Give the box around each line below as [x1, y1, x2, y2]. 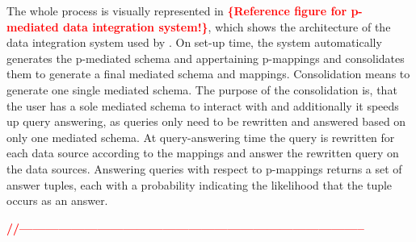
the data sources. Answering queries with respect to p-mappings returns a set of [6, 160, 402, 177]
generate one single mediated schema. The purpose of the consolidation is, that [6, 81, 397, 98]
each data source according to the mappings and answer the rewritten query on [6, 144, 399, 161]
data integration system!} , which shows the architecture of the [62, 18, 391, 35]
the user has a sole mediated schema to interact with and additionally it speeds [6, 97, 399, 114]
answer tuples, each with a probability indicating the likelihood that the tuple [6, 176, 393, 193]
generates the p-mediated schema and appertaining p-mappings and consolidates [6, 49, 405, 66]
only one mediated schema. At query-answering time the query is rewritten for [6, 128, 395, 145]
